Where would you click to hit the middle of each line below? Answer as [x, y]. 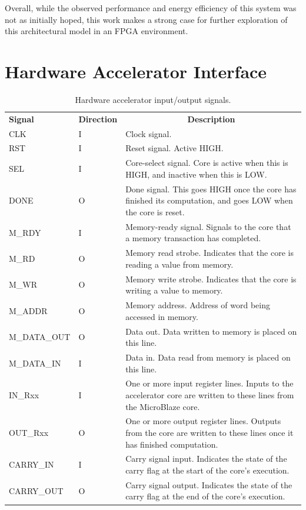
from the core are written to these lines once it [209, 432]
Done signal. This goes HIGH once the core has [211, 189]
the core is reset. [155, 211]
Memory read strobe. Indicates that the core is [209, 253]
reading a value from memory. [179, 264]
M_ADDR [28, 310]
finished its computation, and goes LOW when [209, 200]
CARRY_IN [31, 464]
